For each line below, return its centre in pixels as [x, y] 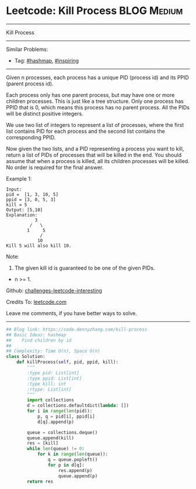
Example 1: [19, 178]
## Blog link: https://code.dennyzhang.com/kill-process [77, 329]
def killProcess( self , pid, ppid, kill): [67, 362]
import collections [51, 400]
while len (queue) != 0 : [56, 449]
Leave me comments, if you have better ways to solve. [71, 313]
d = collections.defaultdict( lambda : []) [78, 406]
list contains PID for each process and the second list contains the [85, 131]
